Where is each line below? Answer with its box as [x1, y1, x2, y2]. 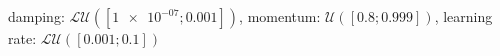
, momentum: [239, 6, 321, 26]
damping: [8, 6, 65, 26]
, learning [434, 6, 493, 26]
